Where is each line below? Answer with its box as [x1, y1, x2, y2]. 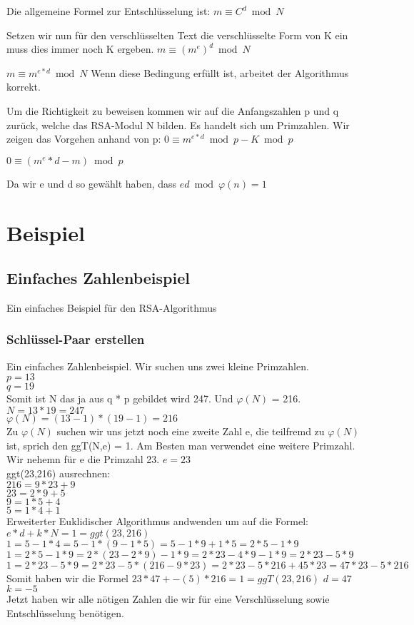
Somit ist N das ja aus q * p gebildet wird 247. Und [6, 391, 233, 406]
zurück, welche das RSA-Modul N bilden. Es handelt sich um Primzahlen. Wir [6, 117, 350, 132]
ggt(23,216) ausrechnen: [6, 465, 111, 480]
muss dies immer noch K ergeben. [6, 41, 154, 56]
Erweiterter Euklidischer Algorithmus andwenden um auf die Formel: [6, 514, 308, 529]
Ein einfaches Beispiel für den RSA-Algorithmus [6, 300, 217, 315]
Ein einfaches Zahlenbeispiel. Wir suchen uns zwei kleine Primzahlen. [6, 358, 309, 373]
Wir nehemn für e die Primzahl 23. [6, 452, 160, 467]
